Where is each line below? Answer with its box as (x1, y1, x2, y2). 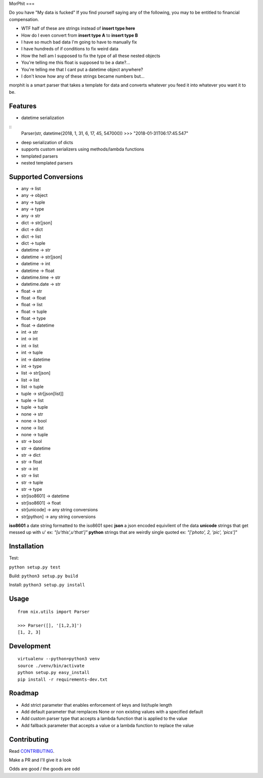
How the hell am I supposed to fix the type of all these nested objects (21, 53, 161, 59)
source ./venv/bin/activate (18, 663, 85, 669)
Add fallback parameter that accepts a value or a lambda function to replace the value (21, 722, 194, 728)
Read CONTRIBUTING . (9, 748, 55, 754)
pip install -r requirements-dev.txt (18, 676, 108, 682)
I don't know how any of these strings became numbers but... (21, 73, 145, 79)
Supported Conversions (9, 172, 83, 181)
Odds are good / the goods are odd (9, 766, 80, 772)
